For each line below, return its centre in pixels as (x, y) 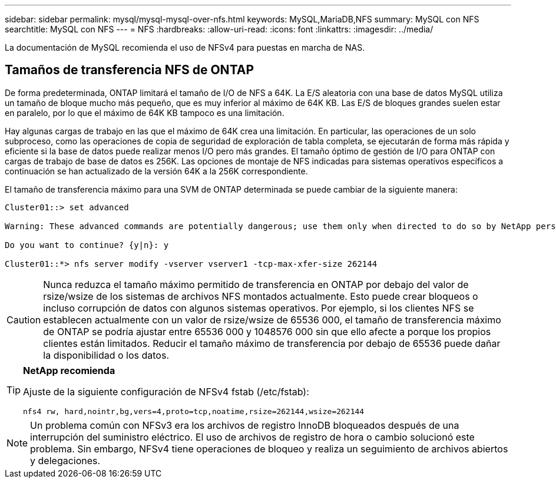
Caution (24, 320)
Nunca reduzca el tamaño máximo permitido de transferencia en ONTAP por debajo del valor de (256, 284)
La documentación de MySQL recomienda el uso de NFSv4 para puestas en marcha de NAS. (185, 47)
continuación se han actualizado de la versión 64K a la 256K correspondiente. (156, 171)
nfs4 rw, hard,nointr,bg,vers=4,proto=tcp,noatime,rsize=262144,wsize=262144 (194, 411)
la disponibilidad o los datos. (106, 355)
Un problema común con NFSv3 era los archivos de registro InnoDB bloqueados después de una (245, 425)
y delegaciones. (65, 460)
